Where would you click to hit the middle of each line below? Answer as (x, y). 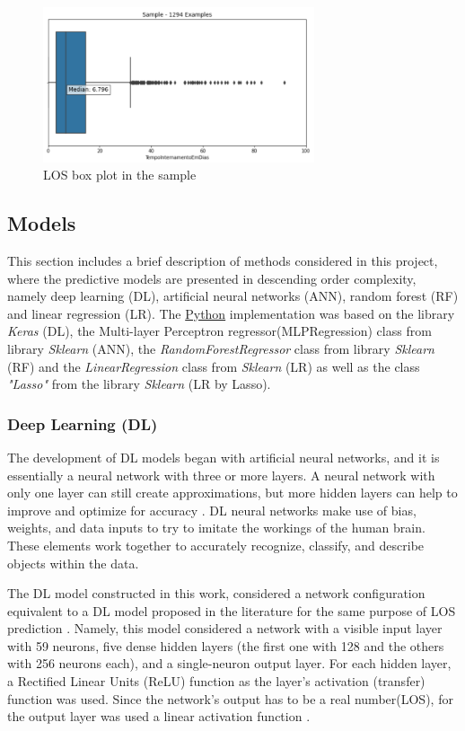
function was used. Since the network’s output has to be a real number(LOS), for (230, 698)
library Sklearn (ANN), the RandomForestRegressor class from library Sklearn (221, 348)
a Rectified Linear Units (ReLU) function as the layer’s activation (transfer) (216, 681)
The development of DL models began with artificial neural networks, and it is (224, 457)
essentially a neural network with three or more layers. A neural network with (221, 475)
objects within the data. (73, 563)
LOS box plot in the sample (120, 175)
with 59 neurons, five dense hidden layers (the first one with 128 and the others (226, 645)
